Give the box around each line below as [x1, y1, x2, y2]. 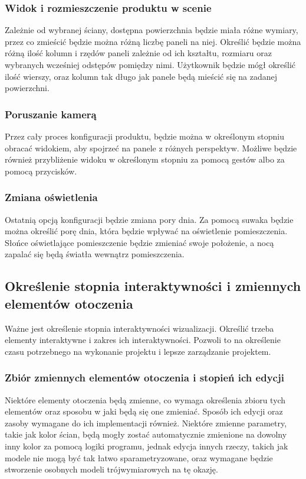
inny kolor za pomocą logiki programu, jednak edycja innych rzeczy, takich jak [5, 439, 288, 452]
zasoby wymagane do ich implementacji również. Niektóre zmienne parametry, [5, 416, 287, 429]
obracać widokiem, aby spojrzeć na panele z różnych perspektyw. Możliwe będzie [5, 141, 297, 154]
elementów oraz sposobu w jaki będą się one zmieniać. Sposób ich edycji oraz [5, 405, 283, 417]
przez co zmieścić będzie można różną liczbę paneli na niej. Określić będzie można [5, 35, 301, 47]
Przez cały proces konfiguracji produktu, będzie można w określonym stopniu [5, 130, 284, 142]
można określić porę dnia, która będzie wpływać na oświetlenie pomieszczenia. [5, 225, 288, 237]
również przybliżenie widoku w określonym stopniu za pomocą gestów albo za [5, 153, 285, 166]
